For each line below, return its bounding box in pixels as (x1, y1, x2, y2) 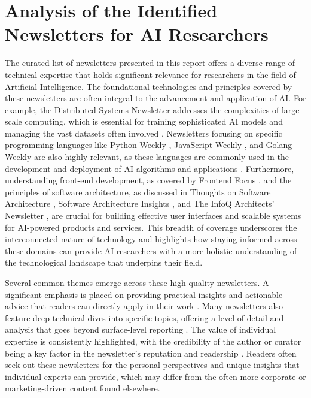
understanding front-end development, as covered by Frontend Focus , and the (5, 174, 292, 186)
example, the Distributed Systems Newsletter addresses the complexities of (5, 103, 279, 116)
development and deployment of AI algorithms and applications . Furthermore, (5, 162, 294, 174)
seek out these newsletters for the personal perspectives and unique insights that (5, 358, 300, 371)
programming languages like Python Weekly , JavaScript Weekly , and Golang (5, 138, 292, 151)
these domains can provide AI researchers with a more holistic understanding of (5, 244, 297, 257)
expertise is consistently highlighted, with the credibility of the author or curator (5, 334, 301, 347)
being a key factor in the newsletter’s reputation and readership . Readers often (5, 346, 297, 359)
